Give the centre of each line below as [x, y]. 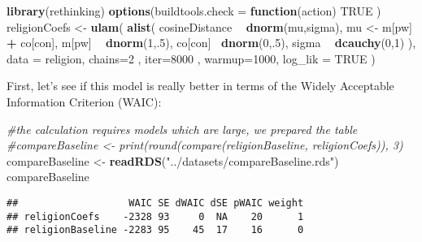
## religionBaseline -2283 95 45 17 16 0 [155, 230]
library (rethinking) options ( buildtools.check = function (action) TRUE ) [194, 11]
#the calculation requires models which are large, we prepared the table [182, 129]
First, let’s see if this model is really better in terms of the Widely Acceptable [200, 86]
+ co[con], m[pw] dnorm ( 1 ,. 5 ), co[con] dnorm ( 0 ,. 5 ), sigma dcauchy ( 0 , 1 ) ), [211, 43]
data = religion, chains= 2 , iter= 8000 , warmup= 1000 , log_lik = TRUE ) [191, 58]
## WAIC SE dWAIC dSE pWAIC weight [155, 203]
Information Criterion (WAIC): [84, 101]
